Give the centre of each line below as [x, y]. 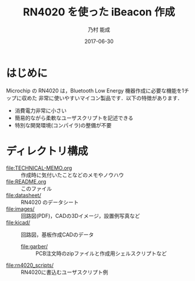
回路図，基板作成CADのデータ [57, 234]
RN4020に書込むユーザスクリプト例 [65, 272]
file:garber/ [34, 246]
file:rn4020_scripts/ [30, 265]
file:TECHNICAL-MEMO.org [39, 168]
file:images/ [20, 209]
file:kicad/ [18, 222]
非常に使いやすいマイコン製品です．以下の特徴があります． [110, 98]
